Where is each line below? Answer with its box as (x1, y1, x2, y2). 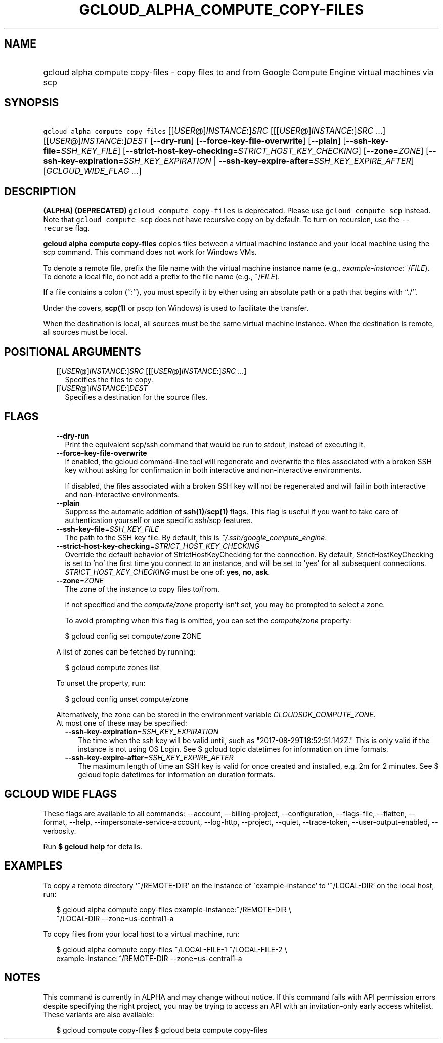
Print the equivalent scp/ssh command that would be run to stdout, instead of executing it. (65, 440, 365, 449)
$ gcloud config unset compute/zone (65, 694, 189, 703)
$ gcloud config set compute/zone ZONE (65, 631, 201, 640)
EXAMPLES (4, 859, 63, 873)
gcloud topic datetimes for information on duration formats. (78, 770, 276, 779)
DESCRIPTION (4, 185, 76, 198)
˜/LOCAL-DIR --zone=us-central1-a (56, 914, 174, 923)
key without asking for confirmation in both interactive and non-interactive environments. (65, 465, 362, 474)
